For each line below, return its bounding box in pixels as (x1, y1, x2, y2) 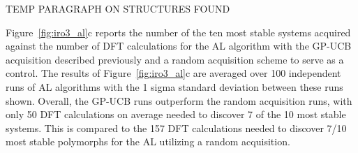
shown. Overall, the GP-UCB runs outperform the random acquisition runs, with (6, 93, 352, 108)
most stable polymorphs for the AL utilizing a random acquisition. (6, 134, 290, 149)
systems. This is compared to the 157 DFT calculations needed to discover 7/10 (6, 120, 347, 135)
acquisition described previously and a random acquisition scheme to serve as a (6, 52, 344, 66)
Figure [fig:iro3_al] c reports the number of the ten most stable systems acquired (6, 24, 351, 39)
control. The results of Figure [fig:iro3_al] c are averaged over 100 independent (6, 66, 341, 80)
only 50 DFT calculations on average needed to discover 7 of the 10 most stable (6, 107, 346, 122)
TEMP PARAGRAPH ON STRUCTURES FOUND (6, 1, 230, 15)
